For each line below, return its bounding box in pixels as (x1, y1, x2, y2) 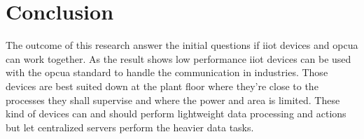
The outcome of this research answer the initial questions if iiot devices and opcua (6, 38, 358, 52)
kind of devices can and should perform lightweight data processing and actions (6, 106, 346, 121)
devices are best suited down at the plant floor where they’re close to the (6, 78, 318, 93)
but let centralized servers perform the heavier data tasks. (6, 119, 254, 134)
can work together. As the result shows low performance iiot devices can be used (6, 51, 351, 66)
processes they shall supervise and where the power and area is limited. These (6, 92, 340, 107)
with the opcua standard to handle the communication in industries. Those (6, 65, 328, 80)
